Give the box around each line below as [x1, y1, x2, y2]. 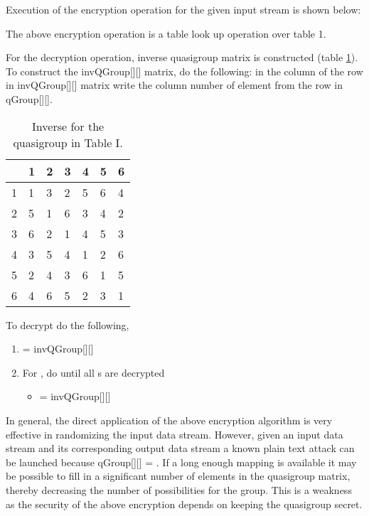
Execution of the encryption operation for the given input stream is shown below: [6, 2, 361, 16]
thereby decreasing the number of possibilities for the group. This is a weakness [6, 482, 352, 497]
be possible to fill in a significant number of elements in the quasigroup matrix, [6, 468, 351, 483]
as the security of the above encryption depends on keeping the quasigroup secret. [6, 496, 363, 511]
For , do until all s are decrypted [22, 365, 165, 380]
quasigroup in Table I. [13, 134, 123, 151]
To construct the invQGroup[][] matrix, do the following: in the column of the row [6, 63, 363, 78]
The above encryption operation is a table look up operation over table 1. [6, 26, 326, 41]
